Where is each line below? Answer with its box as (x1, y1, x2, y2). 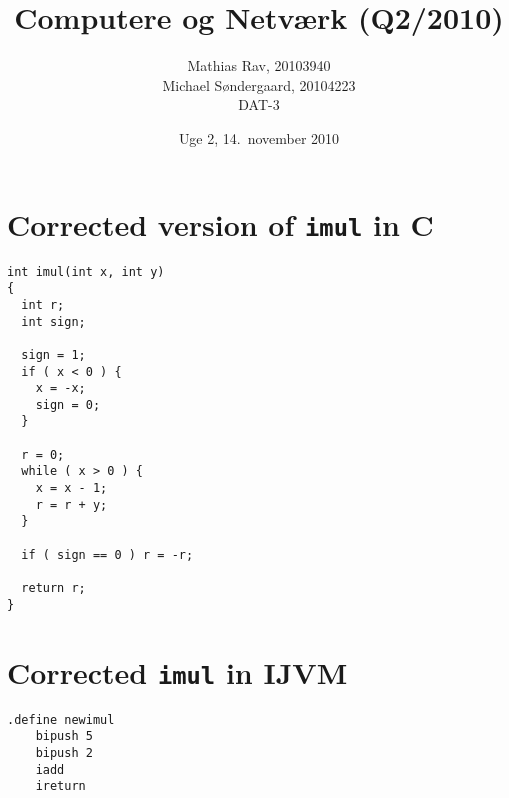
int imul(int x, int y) (7, 264, 165, 279)
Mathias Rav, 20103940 (187, 55, 331, 76)
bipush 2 (35, 745, 93, 760)
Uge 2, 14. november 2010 (178, 127, 340, 148)
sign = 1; (21, 347, 86, 362)
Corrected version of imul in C (7, 203, 434, 244)
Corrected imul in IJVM (7, 651, 348, 692)
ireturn (35, 779, 86, 794)
